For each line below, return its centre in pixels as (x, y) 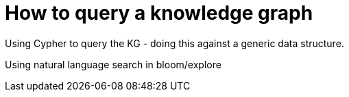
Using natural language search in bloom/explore (113, 64)
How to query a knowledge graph (159, 13)
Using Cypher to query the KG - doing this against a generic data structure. (174, 43)
